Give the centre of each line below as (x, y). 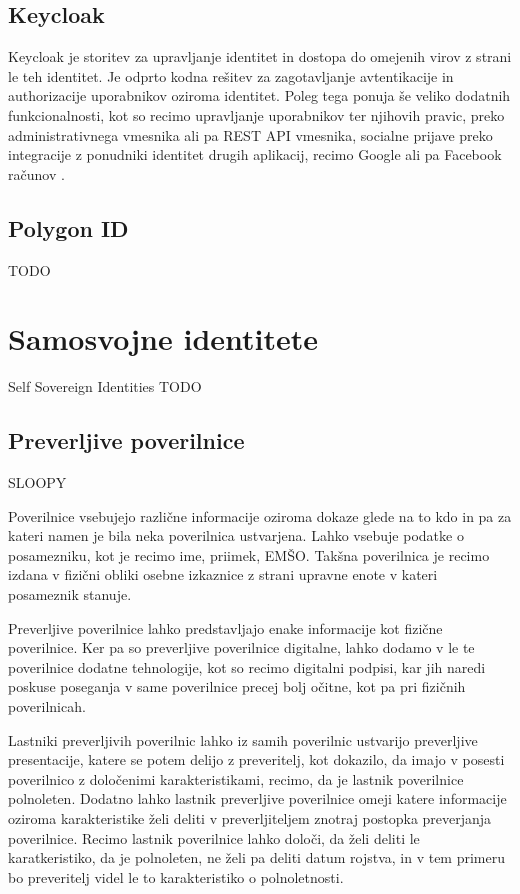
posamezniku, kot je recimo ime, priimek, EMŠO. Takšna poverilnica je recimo (249, 554)
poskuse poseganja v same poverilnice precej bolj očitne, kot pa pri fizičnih (237, 686)
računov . (36, 173)
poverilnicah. (47, 706)
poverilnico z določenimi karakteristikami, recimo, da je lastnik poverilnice (236, 778)
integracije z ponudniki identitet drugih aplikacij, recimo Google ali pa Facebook (255, 154)
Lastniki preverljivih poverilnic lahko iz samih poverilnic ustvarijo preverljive (243, 739)
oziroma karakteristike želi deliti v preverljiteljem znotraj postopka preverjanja (250, 817)
